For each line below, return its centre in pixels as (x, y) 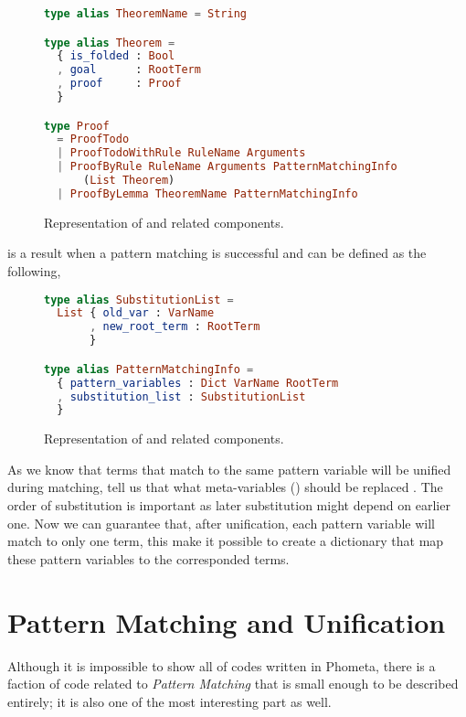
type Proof (77, 126)
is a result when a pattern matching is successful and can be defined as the (217, 253)
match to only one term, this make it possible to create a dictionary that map (226, 541)
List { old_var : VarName (136, 313)
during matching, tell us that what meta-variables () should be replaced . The (225, 487)
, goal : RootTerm (129, 70)
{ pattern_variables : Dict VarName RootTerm (198, 383)
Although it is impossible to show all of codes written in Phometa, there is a (222, 665)
